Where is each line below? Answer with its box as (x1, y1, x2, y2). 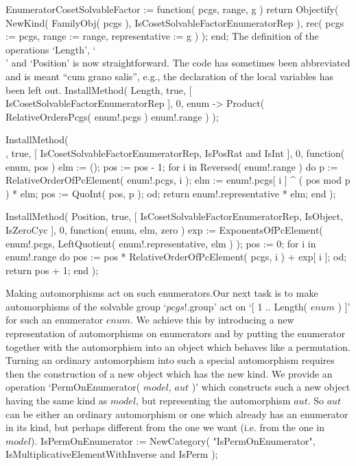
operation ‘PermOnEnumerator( (5, 380, 141, 394)
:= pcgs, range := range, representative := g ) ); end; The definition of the (5, 29, 319, 43)
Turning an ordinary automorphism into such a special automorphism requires (5, 353, 335, 367)
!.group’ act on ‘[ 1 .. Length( (184, 299, 307, 313)
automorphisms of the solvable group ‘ (5, 299, 167, 313)
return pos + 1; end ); (5, 262, 99, 277)
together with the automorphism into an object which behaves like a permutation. (5, 339, 351, 354)
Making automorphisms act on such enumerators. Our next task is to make (5, 286, 318, 300)
